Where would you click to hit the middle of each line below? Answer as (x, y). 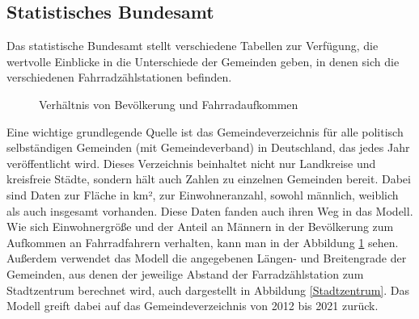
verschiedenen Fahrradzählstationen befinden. (119, 77)
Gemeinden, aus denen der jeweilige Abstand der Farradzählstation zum (185, 273)
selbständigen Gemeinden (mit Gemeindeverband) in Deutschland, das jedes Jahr (208, 147)
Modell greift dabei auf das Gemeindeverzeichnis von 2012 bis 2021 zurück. (193, 306)
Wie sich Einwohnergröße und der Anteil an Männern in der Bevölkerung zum (200, 227)
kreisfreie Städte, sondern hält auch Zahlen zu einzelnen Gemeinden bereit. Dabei (209, 179)
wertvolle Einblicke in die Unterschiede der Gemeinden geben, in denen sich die (203, 61)
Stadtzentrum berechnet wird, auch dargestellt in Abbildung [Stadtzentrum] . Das (208, 290)
